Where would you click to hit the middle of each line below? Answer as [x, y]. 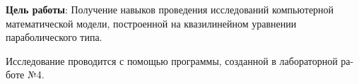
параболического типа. [54, 37]
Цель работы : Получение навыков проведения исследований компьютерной [170, 9]
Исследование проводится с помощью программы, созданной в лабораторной [172, 60]
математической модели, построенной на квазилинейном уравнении [151, 23]
